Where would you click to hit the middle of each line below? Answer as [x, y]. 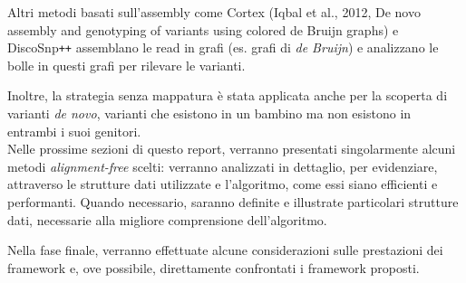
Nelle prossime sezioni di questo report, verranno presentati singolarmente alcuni [232, 149]
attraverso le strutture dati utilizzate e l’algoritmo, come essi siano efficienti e [223, 184]
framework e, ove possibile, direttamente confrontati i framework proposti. [214, 267]
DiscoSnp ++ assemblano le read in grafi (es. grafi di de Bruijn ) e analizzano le [223, 47]
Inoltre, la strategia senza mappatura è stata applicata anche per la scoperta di [228, 95]
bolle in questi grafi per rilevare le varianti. [126, 65]
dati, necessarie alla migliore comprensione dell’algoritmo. [167, 219]
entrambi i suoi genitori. [74, 131]
